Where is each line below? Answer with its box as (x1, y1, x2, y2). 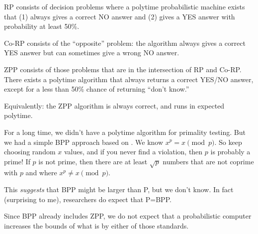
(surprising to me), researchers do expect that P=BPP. (4, 194, 172, 204)
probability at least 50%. (4, 21, 80, 31)
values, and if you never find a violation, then (64, 146, 203, 157)
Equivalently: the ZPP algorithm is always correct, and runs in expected (4, 100, 225, 111)
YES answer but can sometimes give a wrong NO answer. (4, 47, 179, 58)
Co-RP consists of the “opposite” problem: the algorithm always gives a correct (4, 37, 246, 48)
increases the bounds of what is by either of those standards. (4, 220, 189, 231)
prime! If (4, 156, 30, 166)
